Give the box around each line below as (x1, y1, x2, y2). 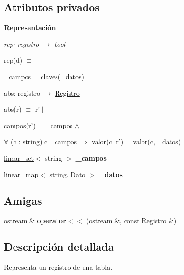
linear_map (4, 169, 39, 179)
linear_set (4, 152, 34, 162)
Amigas (4, 193, 42, 208)
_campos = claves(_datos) (4, 71, 84, 81)
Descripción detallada (4, 239, 114, 254)
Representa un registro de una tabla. (4, 262, 113, 272)
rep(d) (4, 55, 23, 65)
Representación (4, 22, 56, 32)
